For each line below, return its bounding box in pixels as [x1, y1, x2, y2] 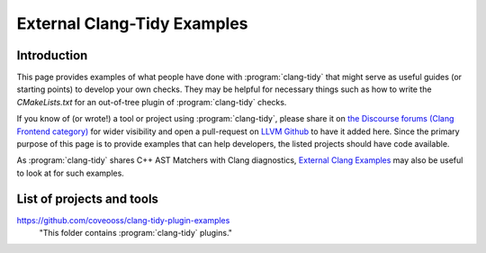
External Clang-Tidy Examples [16, 14, 248, 33]
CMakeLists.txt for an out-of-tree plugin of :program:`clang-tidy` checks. [16, 96, 287, 107]
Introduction [16, 48, 88, 63]
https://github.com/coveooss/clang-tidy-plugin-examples [16, 214, 230, 225]
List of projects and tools [16, 191, 159, 206]
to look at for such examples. [16, 167, 125, 178]
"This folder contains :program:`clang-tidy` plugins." [39, 228, 233, 239]
